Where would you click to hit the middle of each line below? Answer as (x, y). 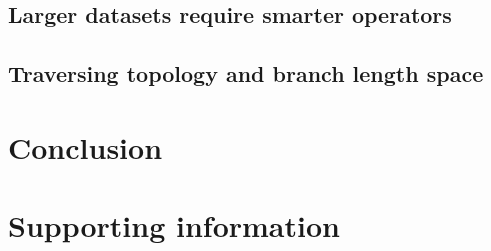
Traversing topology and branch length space (246, 73)
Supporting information (174, 225)
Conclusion (85, 146)
